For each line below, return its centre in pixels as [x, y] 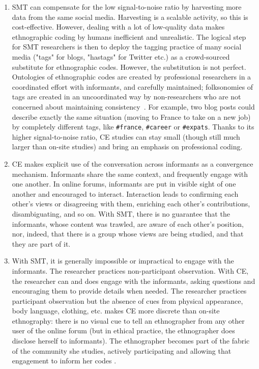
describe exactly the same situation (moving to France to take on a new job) [131, 116]
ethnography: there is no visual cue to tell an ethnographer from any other [128, 320]
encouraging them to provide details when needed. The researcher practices [129, 291]
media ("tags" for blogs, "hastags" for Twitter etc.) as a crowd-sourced [121, 56]
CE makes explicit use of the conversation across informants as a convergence [133, 163]
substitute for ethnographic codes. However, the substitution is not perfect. [129, 67]
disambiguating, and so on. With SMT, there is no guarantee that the [121, 213]
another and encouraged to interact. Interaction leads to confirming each [125, 193]
